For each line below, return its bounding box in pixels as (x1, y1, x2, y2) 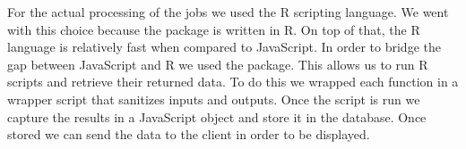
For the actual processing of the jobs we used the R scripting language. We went (7, 3, 449, 21)
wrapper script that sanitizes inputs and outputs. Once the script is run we (7, 89, 420, 108)
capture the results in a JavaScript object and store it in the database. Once (7, 107, 427, 126)
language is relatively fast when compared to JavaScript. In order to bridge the (7, 37, 441, 56)
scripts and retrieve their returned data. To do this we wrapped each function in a (7, 72, 459, 91)
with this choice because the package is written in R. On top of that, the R (7, 20, 420, 38)
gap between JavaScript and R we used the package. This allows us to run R (7, 54, 428, 73)
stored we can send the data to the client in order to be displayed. (7, 125, 370, 144)
